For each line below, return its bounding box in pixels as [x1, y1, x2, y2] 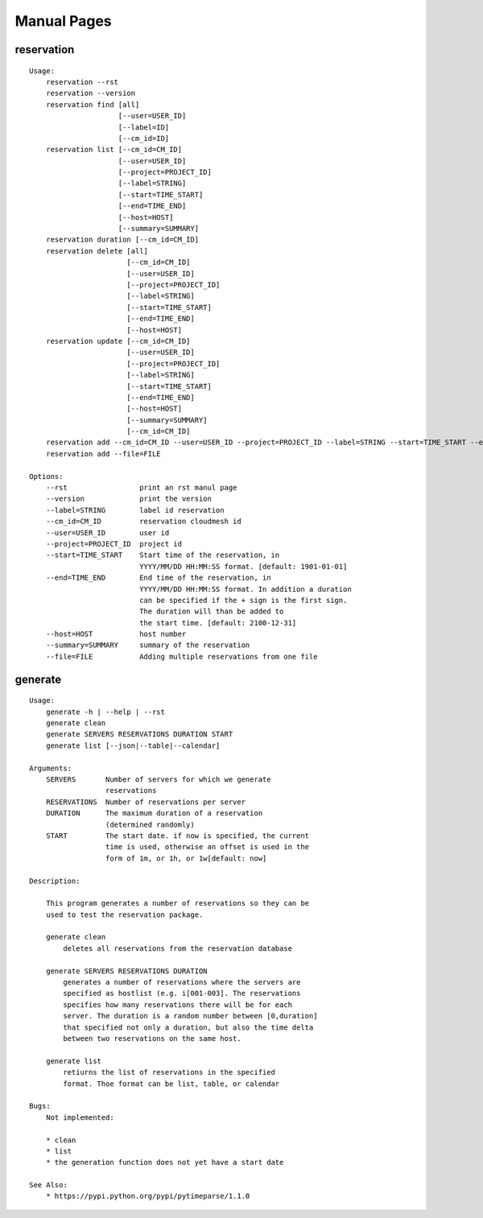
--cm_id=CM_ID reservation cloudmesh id [45, 517, 242, 526]
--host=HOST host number [45, 630, 187, 639]
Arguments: [29, 763, 72, 773]
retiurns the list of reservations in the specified [63, 1067, 275, 1077]
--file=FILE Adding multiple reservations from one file [45, 652, 318, 661]
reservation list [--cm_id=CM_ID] [45, 145, 183, 155]
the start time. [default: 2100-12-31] [139, 618, 297, 627]
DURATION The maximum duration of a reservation [45, 809, 263, 818]
